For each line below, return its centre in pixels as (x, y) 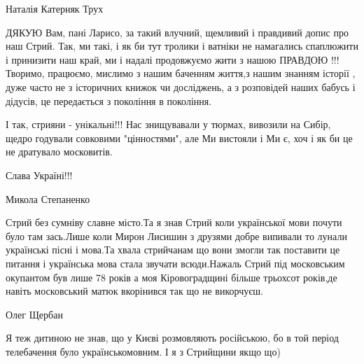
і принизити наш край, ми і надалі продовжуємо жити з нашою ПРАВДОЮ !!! (173, 59)
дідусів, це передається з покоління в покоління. (109, 100)
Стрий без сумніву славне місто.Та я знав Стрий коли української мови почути (174, 222)
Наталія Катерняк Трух (55, 8)
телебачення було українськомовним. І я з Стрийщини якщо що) (143, 351)
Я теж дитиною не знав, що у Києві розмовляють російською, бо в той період (172, 338)
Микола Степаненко (48, 198)
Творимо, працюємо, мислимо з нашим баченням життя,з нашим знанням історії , (181, 73)
